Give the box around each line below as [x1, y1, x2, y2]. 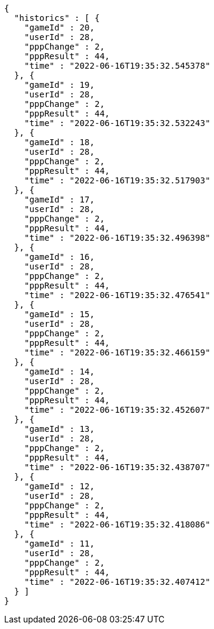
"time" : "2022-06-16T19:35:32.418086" [24, 520, 210, 529]
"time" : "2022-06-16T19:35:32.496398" [24, 233, 210, 243]
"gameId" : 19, [24, 80, 95, 90]
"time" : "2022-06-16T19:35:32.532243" [24, 118, 210, 128]
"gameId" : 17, [24, 195, 95, 204]
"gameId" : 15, [24, 309, 95, 319]
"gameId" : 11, [24, 539, 95, 548]
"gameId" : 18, [24, 137, 95, 147]
